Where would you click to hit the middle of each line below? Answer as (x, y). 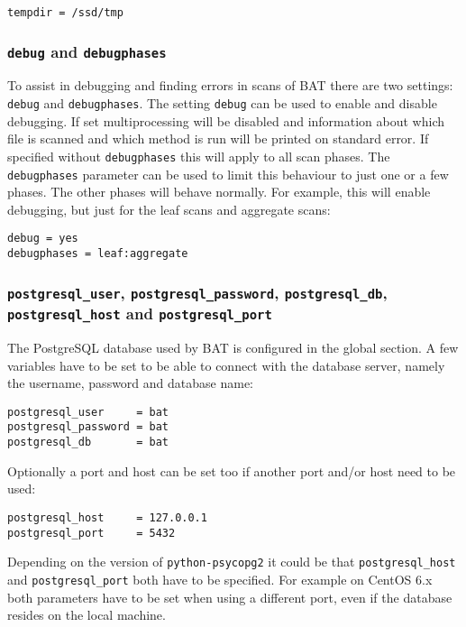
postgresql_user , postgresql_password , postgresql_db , (197, 292)
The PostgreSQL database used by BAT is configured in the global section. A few (233, 347)
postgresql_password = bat (88, 427)
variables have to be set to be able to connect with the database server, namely (226, 365)
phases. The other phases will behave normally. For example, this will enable (219, 192)
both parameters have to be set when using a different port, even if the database (230, 597)
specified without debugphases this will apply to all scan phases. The (199, 156)
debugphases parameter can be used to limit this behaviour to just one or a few (228, 174)
